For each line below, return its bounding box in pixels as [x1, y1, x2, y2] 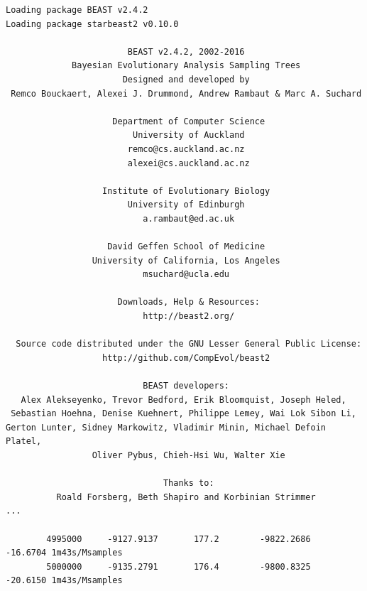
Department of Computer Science [112, 116, 265, 126]
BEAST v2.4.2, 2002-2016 [127, 46, 245, 57]
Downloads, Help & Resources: [117, 297, 260, 308]
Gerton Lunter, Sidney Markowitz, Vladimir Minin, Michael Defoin [6, 422, 327, 433]
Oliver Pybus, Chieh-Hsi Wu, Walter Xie [92, 450, 285, 460]
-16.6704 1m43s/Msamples [6, 548, 123, 558]
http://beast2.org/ [143, 311, 235, 322]
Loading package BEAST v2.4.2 [6, 5, 148, 15]
